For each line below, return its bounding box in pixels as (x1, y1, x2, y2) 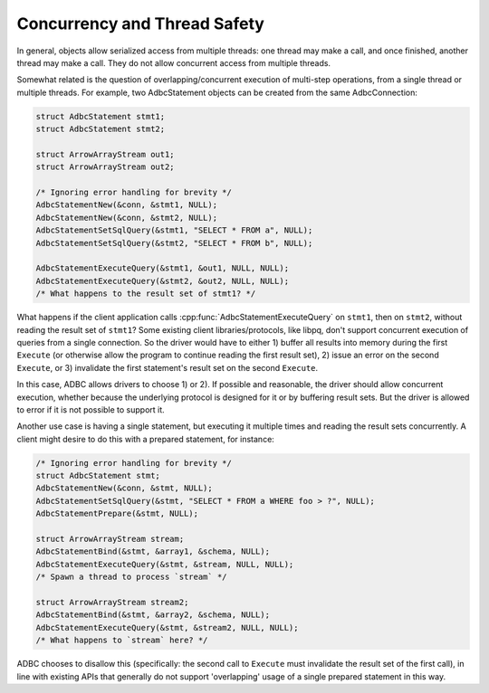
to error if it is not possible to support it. (16, 403, 165, 415)
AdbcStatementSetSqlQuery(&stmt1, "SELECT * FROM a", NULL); (35, 225, 313, 235)
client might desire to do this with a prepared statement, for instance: (16, 433, 275, 444)
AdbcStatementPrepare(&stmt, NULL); (35, 508, 199, 519)
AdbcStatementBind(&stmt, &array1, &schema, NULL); (35, 546, 271, 556)
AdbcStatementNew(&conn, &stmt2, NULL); (35, 213, 217, 223)
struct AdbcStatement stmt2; (35, 124, 166, 135)
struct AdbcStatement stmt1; (35, 111, 166, 121)
